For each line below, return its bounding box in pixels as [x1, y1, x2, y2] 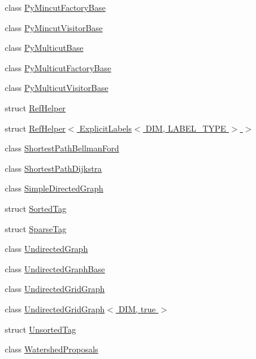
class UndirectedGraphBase [5, 262, 105, 275]
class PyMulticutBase [5, 41, 84, 54]
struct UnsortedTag [5, 323, 76, 335]
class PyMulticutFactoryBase [5, 61, 112, 74]
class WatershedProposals [5, 343, 98, 355]
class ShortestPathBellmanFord [5, 142, 119, 154]
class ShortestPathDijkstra [5, 162, 102, 174]
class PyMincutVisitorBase [5, 21, 103, 34]
